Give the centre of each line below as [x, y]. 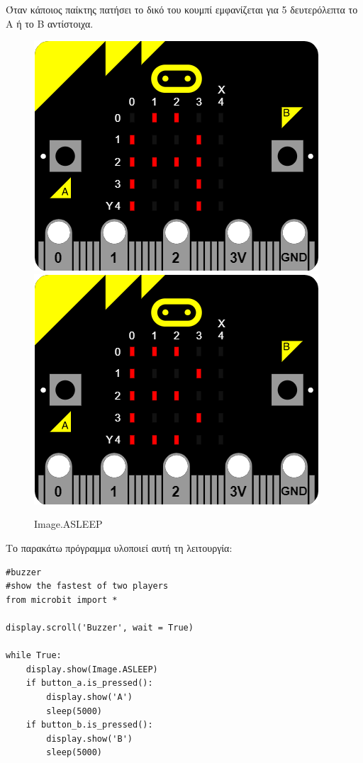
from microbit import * [62, 600]
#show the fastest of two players [87, 586]
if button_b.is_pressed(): [89, 725]
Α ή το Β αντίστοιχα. [50, 23]
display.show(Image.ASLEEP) [92, 669]
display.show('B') [89, 739]
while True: [34, 656]
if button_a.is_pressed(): [89, 683]
